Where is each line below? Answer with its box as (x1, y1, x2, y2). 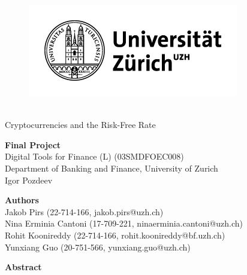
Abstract (5, 261, 42, 273)
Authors (5, 194, 39, 206)
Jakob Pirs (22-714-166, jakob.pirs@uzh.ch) (5, 205, 164, 218)
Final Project (5, 138, 61, 151)
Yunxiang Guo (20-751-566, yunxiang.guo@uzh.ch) (5, 240, 191, 253)
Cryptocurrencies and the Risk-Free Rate (5, 118, 156, 131)
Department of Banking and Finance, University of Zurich (5, 161, 218, 174)
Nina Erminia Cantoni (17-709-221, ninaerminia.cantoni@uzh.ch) (5, 217, 243, 230)
